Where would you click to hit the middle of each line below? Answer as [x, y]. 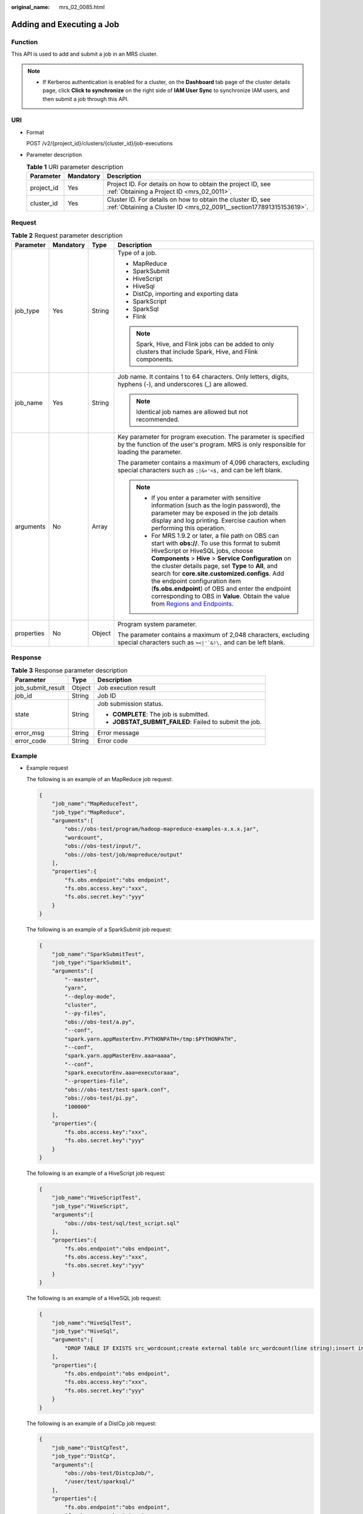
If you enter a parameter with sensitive [206, 498]
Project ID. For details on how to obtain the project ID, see [189, 184]
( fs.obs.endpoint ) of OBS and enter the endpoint [221, 589]
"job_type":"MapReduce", [89, 812]
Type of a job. [137, 253]
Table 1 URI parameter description [75, 167]
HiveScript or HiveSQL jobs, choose [202, 550]
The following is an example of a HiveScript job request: [96, 1173]
